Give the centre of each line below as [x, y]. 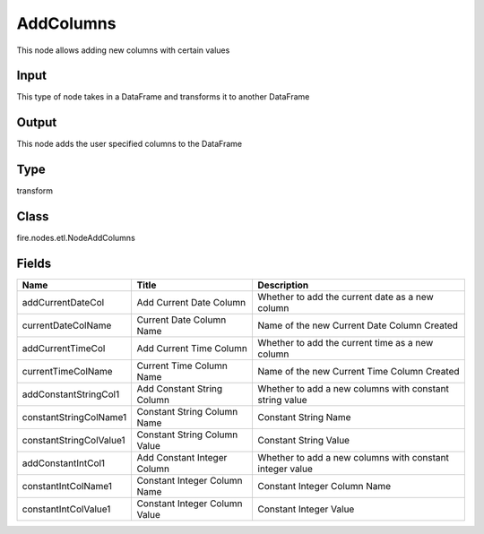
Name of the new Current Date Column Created [358, 325]
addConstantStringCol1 [71, 394]
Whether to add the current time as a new [346, 343]
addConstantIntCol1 [64, 463]
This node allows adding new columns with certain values [123, 50]
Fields [34, 263]
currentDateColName [67, 325]
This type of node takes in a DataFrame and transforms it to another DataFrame [163, 97]
